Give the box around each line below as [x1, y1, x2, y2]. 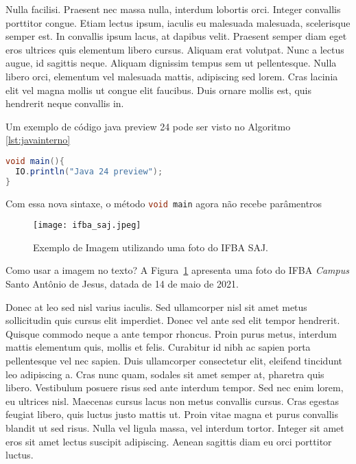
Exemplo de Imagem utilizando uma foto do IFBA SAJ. [33, 240, 268, 254]
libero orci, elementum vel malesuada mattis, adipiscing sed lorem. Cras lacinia [5, 69, 338, 83]
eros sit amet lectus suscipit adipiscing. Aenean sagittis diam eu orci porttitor [5, 434, 332, 448]
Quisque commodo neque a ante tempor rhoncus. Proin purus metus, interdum [5, 326, 337, 340]
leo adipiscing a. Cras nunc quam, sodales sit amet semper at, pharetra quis [5, 367, 324, 381]
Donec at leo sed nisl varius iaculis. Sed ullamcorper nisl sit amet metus [5, 299, 307, 314]
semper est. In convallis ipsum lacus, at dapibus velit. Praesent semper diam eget [5, 29, 347, 43]
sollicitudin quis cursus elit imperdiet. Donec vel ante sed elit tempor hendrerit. [5, 313, 340, 327]
